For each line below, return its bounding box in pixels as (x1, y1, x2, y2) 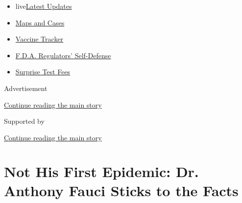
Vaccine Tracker (15, 34, 64, 44)
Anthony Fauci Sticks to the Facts (4, 180, 239, 200)
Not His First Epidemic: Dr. (4, 161, 199, 181)
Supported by (4, 116, 45, 126)
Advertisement (4, 83, 48, 93)
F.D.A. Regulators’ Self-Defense (15, 50, 111, 60)
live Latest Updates (15, 1, 72, 11)
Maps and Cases (15, 17, 65, 27)
